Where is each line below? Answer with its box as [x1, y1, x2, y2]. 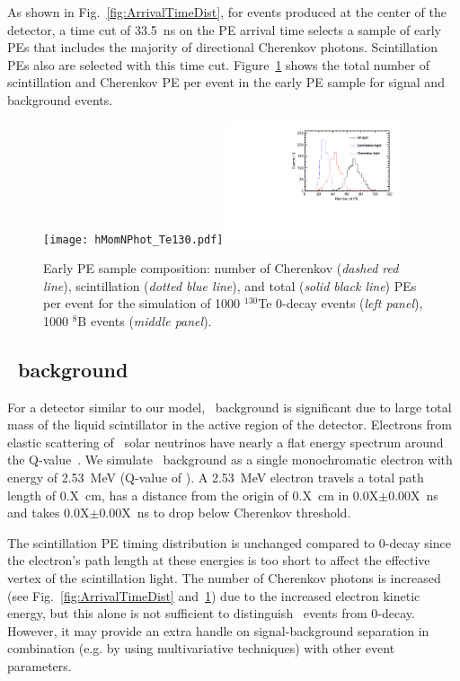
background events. [7, 90, 113, 109]
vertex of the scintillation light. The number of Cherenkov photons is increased [7, 568, 441, 587]
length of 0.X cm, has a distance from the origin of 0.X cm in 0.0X [7, 485, 379, 504]
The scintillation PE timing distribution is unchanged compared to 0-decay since [7, 533, 451, 552]
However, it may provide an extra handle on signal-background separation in [7, 621, 429, 640]
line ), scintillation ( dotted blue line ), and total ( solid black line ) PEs [43, 276, 417, 295]
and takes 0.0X [7, 503, 90, 522]
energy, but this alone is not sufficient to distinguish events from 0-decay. [7, 604, 415, 623]
